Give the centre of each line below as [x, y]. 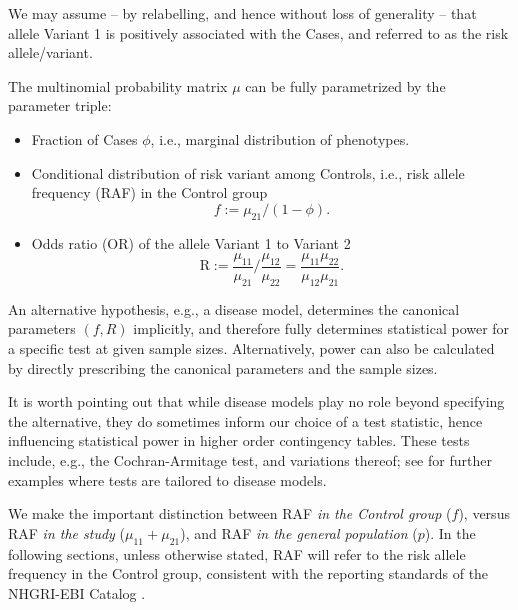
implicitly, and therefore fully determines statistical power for [321, 328]
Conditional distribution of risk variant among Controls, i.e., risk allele [248, 172]
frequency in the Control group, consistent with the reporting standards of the [248, 573]
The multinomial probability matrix [118, 85]
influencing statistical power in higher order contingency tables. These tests [239, 440]
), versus [484, 513]
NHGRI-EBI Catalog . [77, 592]
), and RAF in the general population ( [299, 532]
